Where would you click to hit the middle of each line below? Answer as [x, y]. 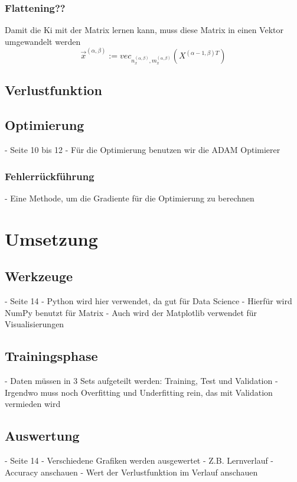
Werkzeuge [39, 276]
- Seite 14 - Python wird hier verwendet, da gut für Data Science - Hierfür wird [148, 301]
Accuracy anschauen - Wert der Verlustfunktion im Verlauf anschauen [131, 472]
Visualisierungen [35, 324]
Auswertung [42, 436]
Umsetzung [51, 238]
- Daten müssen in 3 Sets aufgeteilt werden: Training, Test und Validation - [141, 381]
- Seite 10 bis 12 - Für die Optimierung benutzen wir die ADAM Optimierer [143, 150]
